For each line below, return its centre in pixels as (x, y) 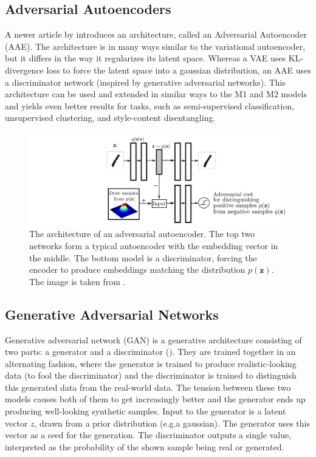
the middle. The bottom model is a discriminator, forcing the (143, 257)
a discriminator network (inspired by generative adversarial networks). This (145, 82)
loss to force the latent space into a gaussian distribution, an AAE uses (179, 70)
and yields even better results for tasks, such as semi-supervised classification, (149, 105)
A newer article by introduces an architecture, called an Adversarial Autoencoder (156, 34)
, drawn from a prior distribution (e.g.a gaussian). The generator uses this (172, 423)
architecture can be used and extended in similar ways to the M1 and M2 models (156, 94)
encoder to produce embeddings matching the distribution (137, 270)
